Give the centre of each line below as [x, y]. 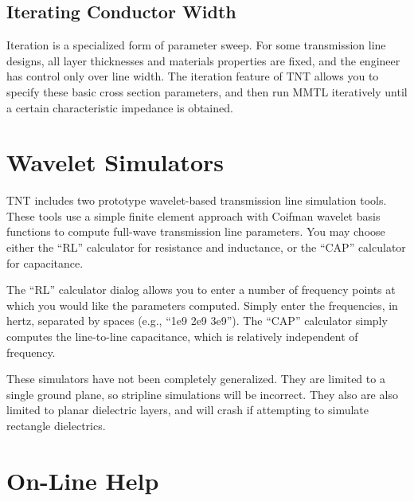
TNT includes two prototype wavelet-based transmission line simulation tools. [197, 200]
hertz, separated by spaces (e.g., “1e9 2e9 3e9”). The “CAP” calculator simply [197, 321]
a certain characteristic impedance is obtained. [120, 107]
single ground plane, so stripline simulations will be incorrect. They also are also [202, 394]
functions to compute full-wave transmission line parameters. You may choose [196, 231]
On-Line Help [83, 480]
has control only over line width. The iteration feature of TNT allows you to [193, 76]
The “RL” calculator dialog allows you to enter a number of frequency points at [201, 290]
